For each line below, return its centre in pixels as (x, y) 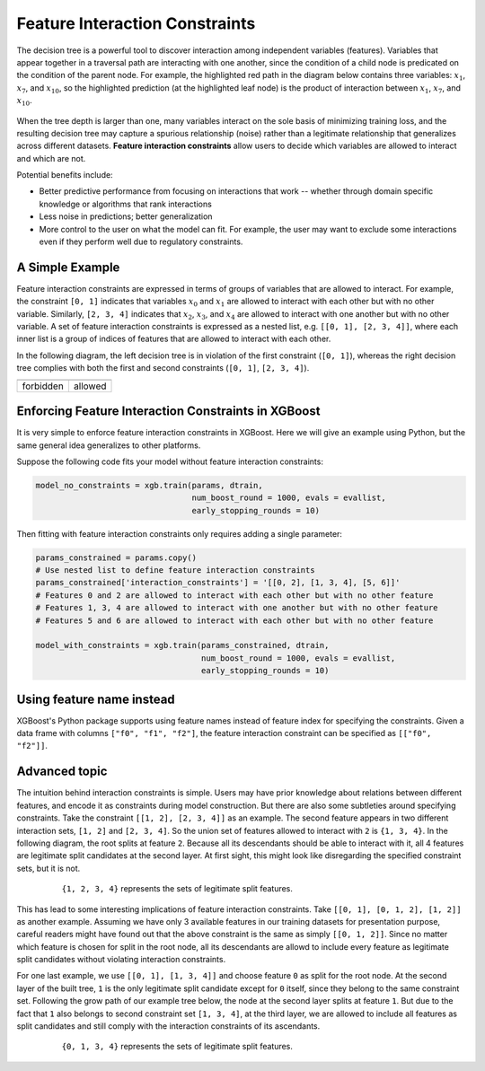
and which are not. (51, 158)
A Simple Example (68, 267)
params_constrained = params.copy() (116, 557)
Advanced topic (62, 772)
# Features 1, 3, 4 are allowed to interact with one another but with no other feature (237, 608)
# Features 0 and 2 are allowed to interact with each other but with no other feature (234, 595)
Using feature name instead (96, 699)
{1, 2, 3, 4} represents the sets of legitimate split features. (177, 889)
